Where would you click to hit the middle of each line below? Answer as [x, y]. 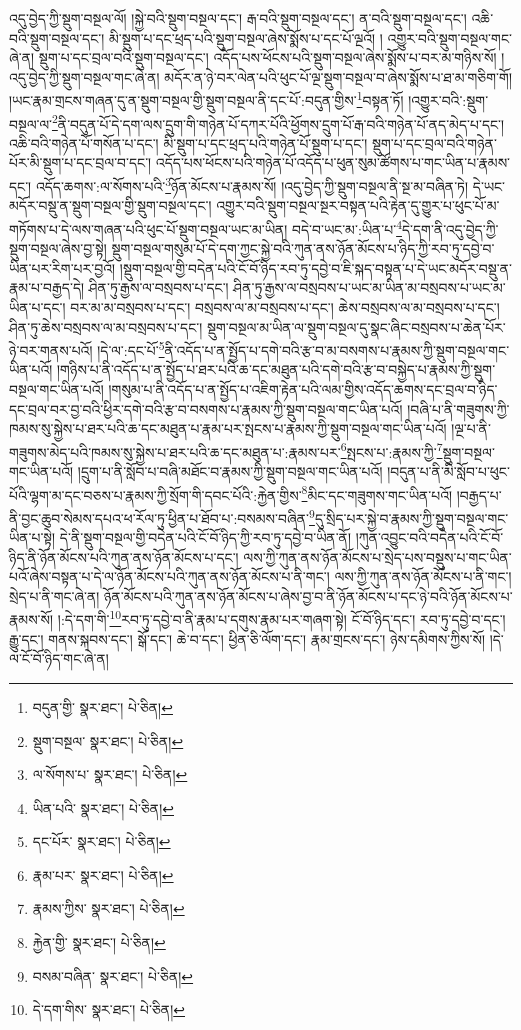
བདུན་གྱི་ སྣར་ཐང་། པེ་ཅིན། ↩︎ [102, 706]
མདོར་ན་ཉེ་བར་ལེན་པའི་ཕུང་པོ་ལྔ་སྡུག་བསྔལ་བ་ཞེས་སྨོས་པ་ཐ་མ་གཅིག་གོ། [338, 76]
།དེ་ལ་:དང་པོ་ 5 [131, 348]
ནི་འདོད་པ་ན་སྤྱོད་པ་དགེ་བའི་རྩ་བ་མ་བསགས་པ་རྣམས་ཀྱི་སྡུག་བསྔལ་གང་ [337, 349]
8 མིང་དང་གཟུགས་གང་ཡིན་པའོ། [377, 493]
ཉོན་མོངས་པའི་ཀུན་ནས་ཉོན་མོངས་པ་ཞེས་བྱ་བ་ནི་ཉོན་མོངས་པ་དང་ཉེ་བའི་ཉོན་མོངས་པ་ [308, 595]
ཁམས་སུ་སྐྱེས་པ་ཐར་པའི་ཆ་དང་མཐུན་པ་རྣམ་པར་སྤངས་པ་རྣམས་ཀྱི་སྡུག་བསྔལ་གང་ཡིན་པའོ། [228, 428]
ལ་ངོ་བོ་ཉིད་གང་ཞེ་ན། [59, 658]
